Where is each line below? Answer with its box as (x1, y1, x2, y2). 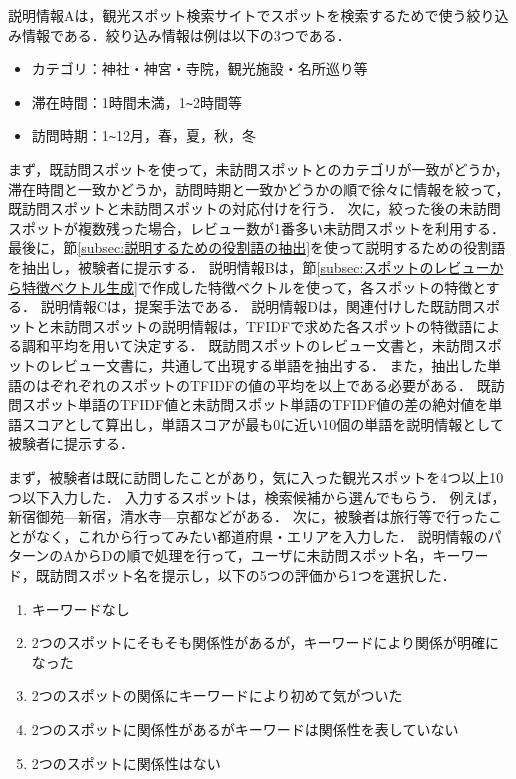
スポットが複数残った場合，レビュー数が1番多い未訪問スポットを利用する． (8, 217, 505, 238)
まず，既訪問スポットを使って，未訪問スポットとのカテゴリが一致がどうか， (8, 159, 509, 180)
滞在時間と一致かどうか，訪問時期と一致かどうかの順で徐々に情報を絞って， (8, 178, 510, 199)
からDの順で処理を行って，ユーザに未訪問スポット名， (73, 545, 433, 566)
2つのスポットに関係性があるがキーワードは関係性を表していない (31, 718, 459, 739)
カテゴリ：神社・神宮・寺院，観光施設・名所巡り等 (31, 58, 368, 79)
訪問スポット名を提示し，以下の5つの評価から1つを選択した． (49, 564, 456, 585)
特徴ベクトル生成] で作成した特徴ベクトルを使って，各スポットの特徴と (21, 276, 486, 297)
